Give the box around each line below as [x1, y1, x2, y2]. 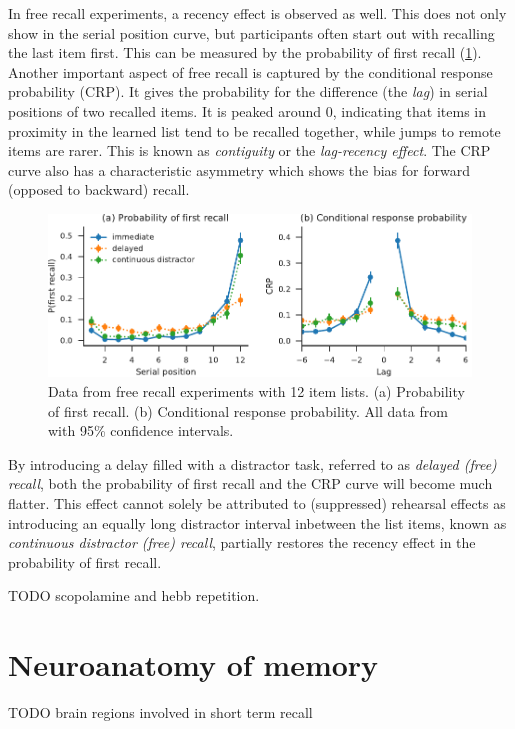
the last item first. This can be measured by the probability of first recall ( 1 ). [8, 42, 482, 63]
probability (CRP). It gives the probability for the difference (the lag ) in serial [8, 81, 488, 102]
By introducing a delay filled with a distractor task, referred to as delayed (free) [8, 453, 497, 474]
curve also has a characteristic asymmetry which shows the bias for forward [8, 159, 470, 180]
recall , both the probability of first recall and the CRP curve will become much [8, 473, 493, 494]
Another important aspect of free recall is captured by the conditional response [8, 61, 493, 82]
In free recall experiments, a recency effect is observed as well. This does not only [8, 3, 507, 23]
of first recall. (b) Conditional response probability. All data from [48, 400, 448, 421]
